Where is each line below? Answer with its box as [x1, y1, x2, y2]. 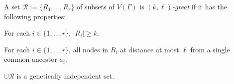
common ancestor [4, 54, 57, 64]
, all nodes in [69, 44, 109, 54]
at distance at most [120, 44, 179, 54]
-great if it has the [172, 1, 228, 11]
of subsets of [77, 1, 115, 11]
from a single [190, 44, 230, 54]
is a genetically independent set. [16, 70, 115, 81]
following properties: [4, 11, 66, 21]
